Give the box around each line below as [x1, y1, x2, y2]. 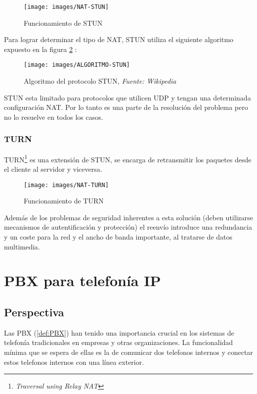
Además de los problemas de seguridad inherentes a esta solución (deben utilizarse [4, 212, 253, 222]
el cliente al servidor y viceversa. [4, 163, 102, 174]
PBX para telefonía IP [4, 270, 161, 291]
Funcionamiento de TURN [24, 196, 104, 206]
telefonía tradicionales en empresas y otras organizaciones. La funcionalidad [4, 337, 233, 347]
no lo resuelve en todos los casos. [4, 111, 103, 122]
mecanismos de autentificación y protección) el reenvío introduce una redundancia [4, 222, 252, 232]
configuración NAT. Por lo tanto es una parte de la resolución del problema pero [4, 102, 248, 112]
